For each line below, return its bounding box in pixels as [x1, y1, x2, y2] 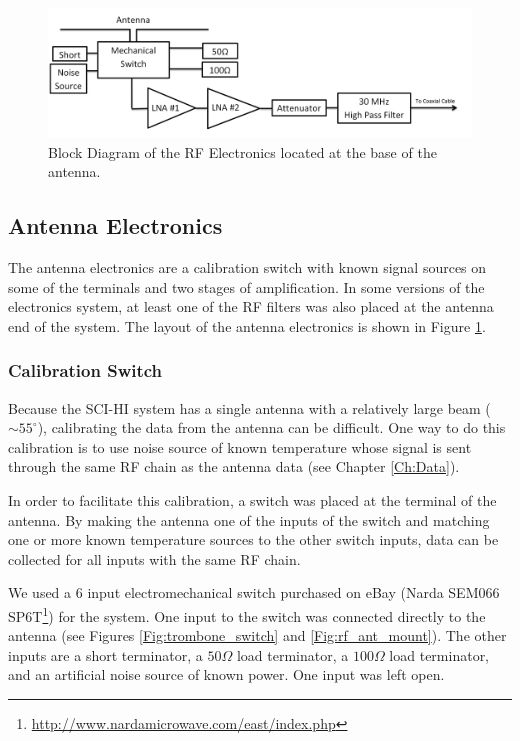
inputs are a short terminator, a [8, 644, 203, 665]
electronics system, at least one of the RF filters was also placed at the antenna [8, 296, 494, 317]
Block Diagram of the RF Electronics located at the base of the [48, 141, 437, 162]
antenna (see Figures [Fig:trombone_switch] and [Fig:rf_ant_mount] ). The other [8, 625, 507, 646]
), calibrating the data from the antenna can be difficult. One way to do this [37, 417, 506, 438]
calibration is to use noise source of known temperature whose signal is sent [8, 436, 472, 457]
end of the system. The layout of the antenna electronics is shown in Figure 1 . [8, 315, 486, 336]
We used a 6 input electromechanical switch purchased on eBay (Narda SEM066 [8, 582, 500, 603]
